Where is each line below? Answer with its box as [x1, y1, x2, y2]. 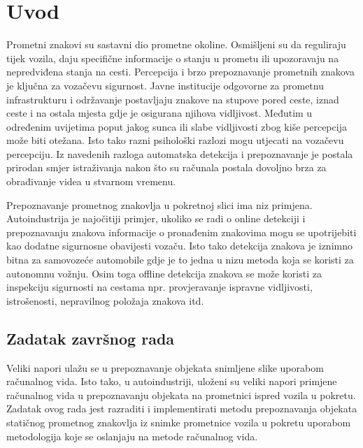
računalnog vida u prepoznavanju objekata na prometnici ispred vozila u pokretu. [6, 387, 356, 402]
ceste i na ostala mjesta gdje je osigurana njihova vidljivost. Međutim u [6, 106, 313, 120]
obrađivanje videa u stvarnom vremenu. [6, 174, 176, 189]
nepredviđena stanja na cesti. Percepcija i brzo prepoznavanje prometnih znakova [6, 64, 355, 79]
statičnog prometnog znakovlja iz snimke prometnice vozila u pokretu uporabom [6, 414, 351, 429]
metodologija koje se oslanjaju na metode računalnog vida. [6, 428, 258, 443]
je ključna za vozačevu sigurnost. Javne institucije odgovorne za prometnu [6, 78, 324, 92]
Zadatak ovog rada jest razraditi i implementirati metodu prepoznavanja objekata [6, 401, 357, 416]
